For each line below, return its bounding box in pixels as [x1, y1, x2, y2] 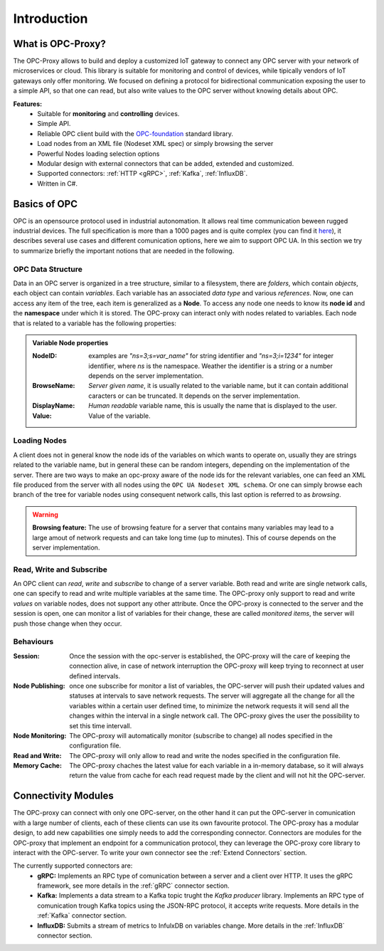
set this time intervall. [69, 721, 132, 730]
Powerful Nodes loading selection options [37, 149, 160, 158]
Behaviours [13, 637, 54, 647]
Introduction [13, 11, 88, 26]
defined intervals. [69, 671, 121, 680]
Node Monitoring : [13, 731, 67, 740]
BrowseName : [32, 382, 75, 390]
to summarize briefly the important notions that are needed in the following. [13, 246, 235, 255]
